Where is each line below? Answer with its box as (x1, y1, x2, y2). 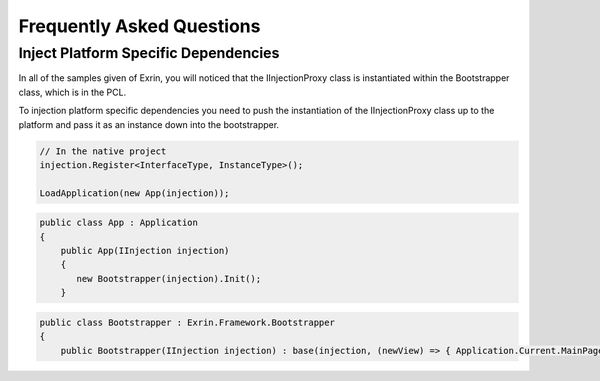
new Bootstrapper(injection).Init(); (76, 273, 262, 284)
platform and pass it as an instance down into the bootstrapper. (18, 118, 280, 130)
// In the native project (39, 145, 167, 157)
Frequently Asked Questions (18, 15, 261, 37)
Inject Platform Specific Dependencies (18, 44, 280, 62)
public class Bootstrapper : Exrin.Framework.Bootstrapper (39, 316, 335, 328)
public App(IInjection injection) (60, 245, 230, 257)
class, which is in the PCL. (18, 86, 127, 98)
